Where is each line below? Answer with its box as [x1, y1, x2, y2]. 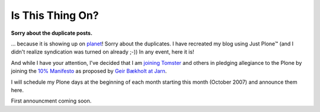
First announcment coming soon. [11, 97, 92, 104]
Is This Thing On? [11, 9, 99, 22]
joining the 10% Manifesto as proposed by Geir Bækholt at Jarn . [11, 68, 167, 75]
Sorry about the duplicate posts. [11, 29, 93, 37]
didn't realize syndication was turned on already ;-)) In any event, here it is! [11, 48, 194, 55]
